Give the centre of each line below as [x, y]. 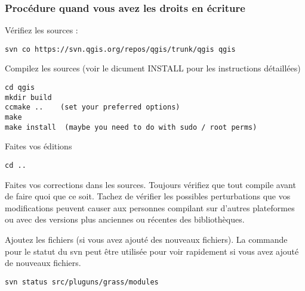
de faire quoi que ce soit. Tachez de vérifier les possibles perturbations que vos [148, 196]
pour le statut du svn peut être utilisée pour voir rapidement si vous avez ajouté [152, 251]
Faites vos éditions [38, 146]
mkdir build [28, 97]
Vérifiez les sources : [41, 30]
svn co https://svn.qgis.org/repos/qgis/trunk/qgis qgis [120, 49]
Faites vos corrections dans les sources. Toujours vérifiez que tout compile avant [150, 184]
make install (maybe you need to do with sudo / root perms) [131, 127]
